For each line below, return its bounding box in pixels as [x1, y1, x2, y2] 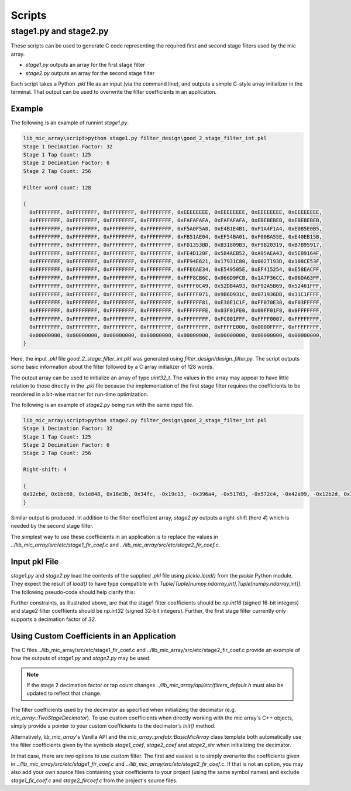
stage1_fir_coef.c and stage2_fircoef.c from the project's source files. [11, 777, 178, 784]
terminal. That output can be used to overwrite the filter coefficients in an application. [11, 89, 217, 96]
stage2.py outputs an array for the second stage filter [25, 69, 155, 76]
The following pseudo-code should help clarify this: [11, 588, 136, 595]
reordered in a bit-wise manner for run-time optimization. [11, 391, 149, 398]
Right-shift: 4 [23, 466, 67, 473]
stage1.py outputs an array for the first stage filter [25, 62, 146, 69]
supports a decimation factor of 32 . [11, 616, 97, 623]
